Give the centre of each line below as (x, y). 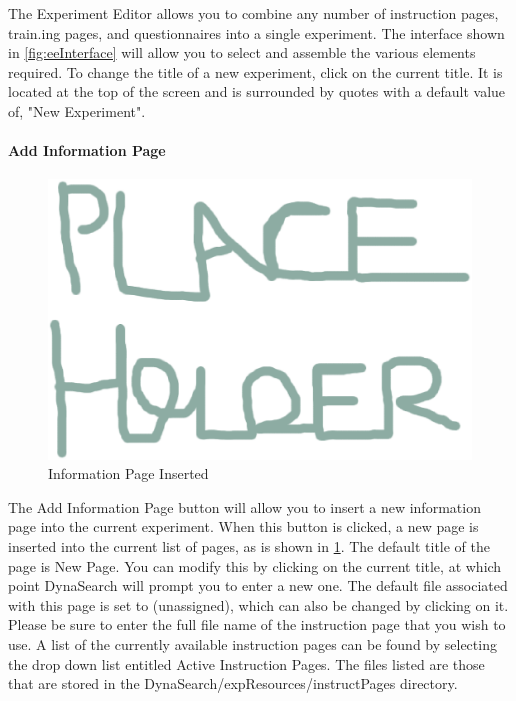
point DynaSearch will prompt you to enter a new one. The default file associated (258, 585)
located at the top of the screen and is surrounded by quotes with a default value (257, 91)
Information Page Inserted (128, 473)
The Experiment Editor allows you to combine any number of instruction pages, (253, 13)
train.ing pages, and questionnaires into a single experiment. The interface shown (256, 32)
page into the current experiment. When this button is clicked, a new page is (243, 526)
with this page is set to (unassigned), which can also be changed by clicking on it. (258, 604)
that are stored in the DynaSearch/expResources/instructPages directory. (233, 683)
